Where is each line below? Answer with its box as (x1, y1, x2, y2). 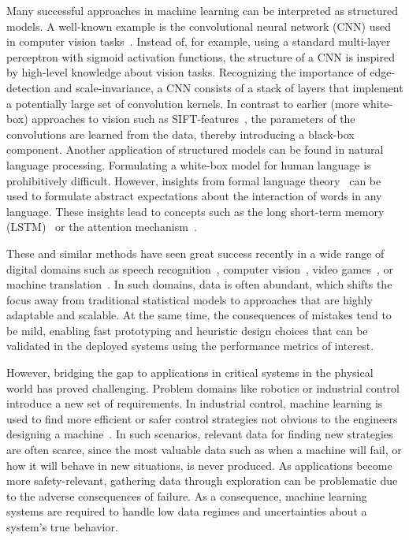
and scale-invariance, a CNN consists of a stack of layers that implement (54, 79, 403, 95)
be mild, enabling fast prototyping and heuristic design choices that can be (6, 322, 368, 338)
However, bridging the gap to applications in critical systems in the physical (6, 364, 374, 381)
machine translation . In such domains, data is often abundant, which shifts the (6, 276, 392, 292)
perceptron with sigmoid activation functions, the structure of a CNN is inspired (6, 48, 395, 65)
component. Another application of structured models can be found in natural (6, 141, 384, 158)
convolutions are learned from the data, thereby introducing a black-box (6, 125, 355, 142)
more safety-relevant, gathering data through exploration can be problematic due (6, 472, 398, 489)
